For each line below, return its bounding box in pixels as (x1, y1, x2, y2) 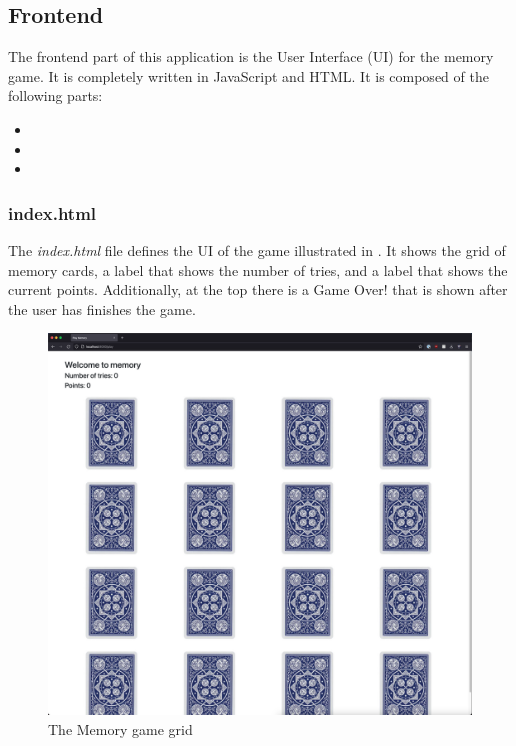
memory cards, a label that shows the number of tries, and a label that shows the (8, 259, 508, 280)
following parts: (8, 85, 103, 106)
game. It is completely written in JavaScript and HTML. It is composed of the (8, 65, 489, 86)
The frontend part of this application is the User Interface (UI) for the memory (8, 46, 494, 67)
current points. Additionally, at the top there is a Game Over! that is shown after (8, 279, 508, 300)
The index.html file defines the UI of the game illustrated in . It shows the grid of (8, 239, 506, 260)
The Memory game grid (48, 718, 193, 739)
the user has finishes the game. (8, 298, 196, 319)
